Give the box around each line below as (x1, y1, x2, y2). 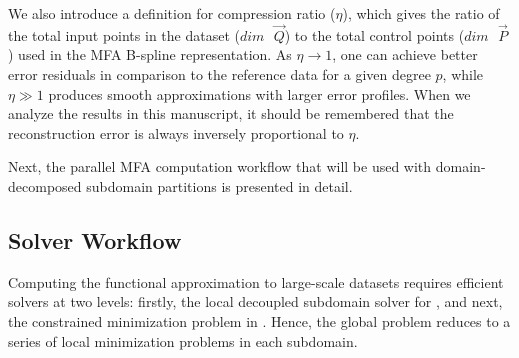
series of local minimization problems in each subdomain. (8, 330, 358, 351)
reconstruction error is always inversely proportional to (8, 122, 344, 143)
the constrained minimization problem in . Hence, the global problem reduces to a (8, 310, 511, 331)
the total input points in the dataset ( (8, 24, 240, 45)
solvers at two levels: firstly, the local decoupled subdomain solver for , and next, (8, 291, 503, 312)
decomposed (8, 175, 82, 196)
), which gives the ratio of (342, 3, 500, 23)
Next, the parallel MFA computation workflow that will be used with (8, 156, 432, 177)
